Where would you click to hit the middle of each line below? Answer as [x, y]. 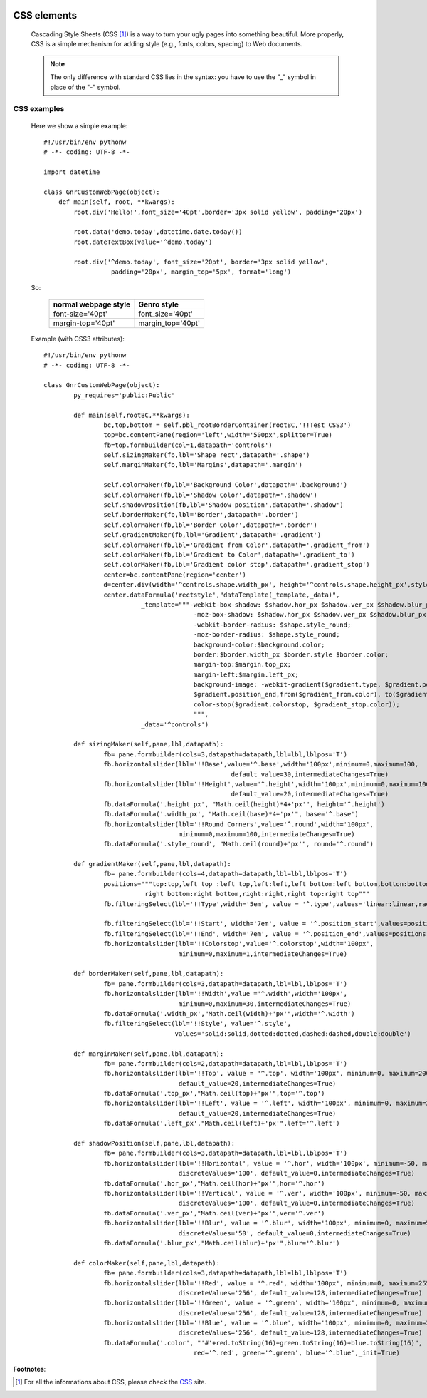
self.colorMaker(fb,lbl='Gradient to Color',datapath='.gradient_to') [229, 555]
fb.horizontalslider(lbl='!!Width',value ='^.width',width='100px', [226, 994]
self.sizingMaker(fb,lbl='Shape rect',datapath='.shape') [207, 455]
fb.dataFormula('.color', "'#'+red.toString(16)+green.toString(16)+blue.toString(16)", [263, 1343]
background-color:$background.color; [259, 644]
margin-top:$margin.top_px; [242, 664]
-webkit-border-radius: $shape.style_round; [272, 625]
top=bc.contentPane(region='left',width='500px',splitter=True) [218, 435]
